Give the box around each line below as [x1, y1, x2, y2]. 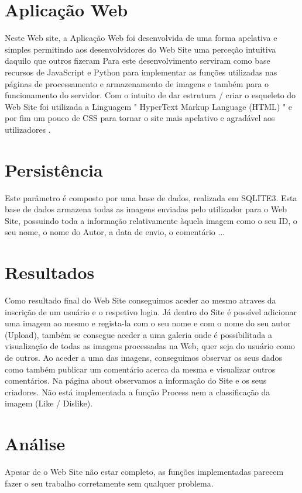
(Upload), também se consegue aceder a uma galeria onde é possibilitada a [5, 328, 272, 340]
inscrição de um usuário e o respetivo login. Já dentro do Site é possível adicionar [5, 305, 297, 318]
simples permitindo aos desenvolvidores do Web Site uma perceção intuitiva [5, 43, 276, 55]
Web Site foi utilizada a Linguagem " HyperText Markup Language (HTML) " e [5, 100, 293, 112]
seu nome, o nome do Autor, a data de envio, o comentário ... [5, 226, 225, 238]
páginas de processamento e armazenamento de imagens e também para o [5, 77, 269, 89]
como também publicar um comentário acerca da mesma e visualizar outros [5, 363, 276, 375]
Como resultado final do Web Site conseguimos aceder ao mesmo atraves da [5, 294, 276, 306]
